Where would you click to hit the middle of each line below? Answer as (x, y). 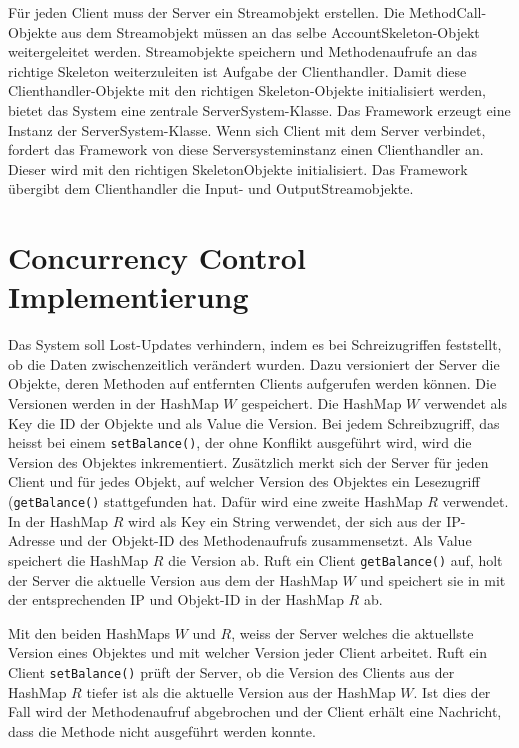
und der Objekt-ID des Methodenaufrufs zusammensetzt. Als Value (265, 540)
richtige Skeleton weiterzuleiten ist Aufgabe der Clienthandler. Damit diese (237, 70)
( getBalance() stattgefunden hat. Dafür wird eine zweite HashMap (215, 501)
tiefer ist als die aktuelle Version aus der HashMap (241, 691)
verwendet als (465, 403)
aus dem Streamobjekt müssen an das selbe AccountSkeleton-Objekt (270, 31)
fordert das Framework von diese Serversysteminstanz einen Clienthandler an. (246, 149)
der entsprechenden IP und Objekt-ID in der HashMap (176, 599)
